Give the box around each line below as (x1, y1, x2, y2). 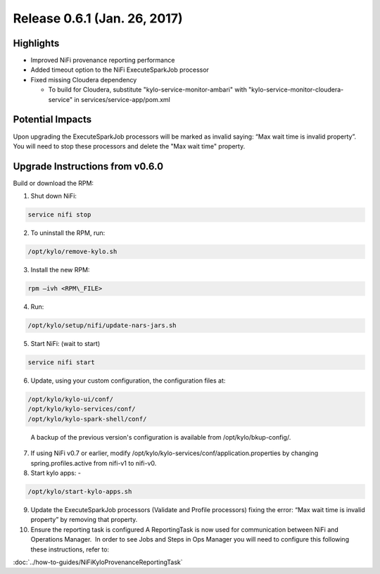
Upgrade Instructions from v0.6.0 (13, 160, 164, 172)
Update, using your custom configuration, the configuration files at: (30, 376, 226, 385)
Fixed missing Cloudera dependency (30, 75, 137, 84)
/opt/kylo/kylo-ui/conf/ (27, 395, 114, 404)
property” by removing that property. (30, 516, 138, 524)
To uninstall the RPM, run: (30, 229, 106, 237)
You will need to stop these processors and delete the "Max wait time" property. (13, 141, 246, 151)
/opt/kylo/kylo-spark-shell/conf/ (27, 415, 147, 423)
